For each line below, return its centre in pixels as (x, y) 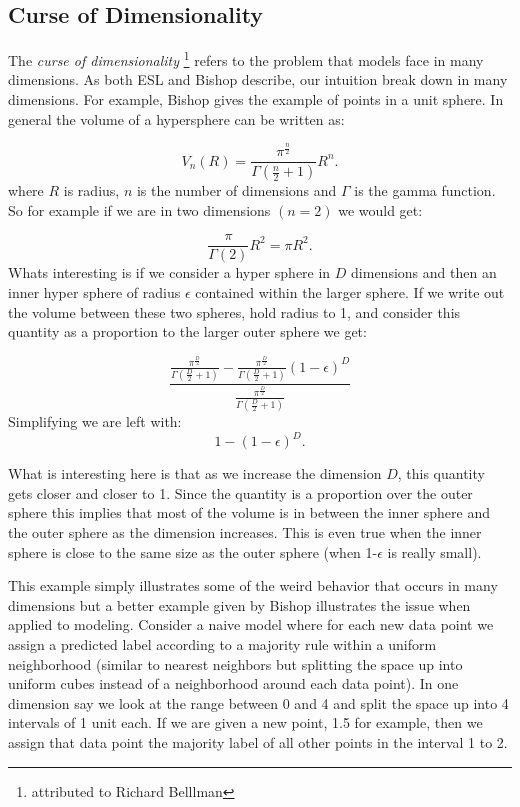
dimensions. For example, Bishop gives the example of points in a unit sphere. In (256, 99)
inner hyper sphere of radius (94, 291)
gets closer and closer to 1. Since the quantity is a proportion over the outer (240, 492)
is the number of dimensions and (236, 190)
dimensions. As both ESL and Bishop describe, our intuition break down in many (258, 79)
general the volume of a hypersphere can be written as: (176, 118)
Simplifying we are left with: (95, 421)
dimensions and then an (424, 272)
